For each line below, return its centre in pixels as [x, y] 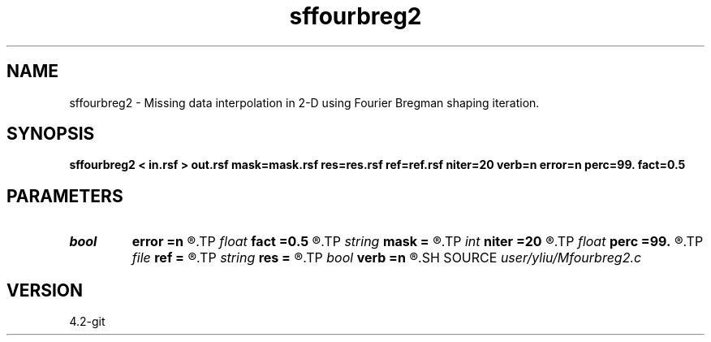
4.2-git [87, 322]
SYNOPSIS [51, 134]
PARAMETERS [65, 196]
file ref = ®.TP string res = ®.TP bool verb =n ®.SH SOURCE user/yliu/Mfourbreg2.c [387, 258]
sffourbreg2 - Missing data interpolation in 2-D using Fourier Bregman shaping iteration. [304, 102]
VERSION [45, 290]
